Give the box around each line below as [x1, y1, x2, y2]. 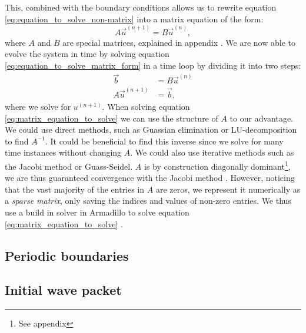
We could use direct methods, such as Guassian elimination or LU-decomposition [5, 123, 297, 136]
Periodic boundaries [5, 246, 129, 264]
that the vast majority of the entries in [5, 183, 145, 195]
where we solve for [5, 100, 71, 112]
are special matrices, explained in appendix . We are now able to [62, 36, 295, 48]
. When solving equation [102, 100, 190, 112]
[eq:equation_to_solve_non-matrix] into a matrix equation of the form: [5, 12, 264, 25]
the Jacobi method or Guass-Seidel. [5, 160, 133, 172]
